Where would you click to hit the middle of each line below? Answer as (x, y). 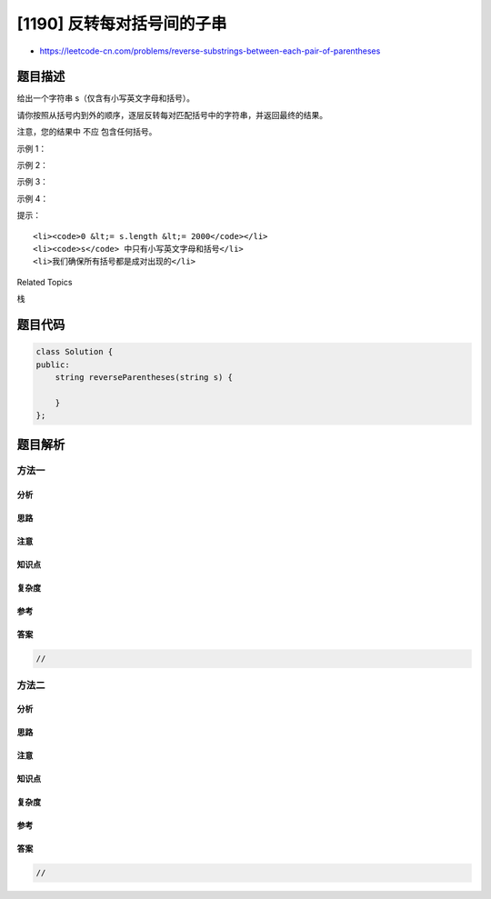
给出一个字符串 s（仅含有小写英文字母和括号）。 (106, 98)
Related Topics (45, 282)
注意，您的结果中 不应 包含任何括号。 (87, 132)
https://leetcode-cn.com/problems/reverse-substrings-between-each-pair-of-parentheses (210, 51)
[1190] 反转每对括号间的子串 (122, 24)
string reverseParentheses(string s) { (144, 377)
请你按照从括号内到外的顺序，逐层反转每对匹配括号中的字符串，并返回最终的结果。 (172, 115)
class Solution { (75, 352)
